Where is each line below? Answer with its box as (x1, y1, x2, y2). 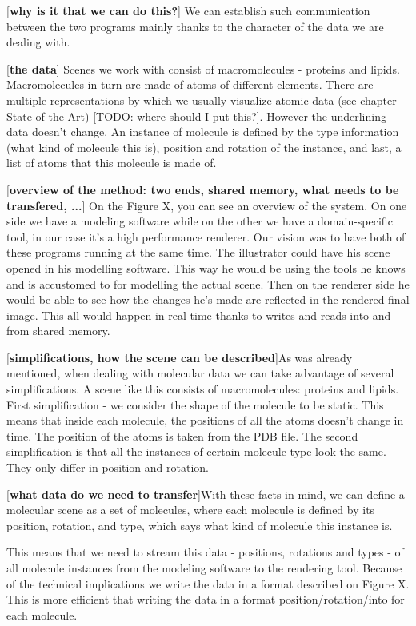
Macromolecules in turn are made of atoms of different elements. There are (6, 76, 374, 93)
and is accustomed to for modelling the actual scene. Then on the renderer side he (6, 275, 410, 292)
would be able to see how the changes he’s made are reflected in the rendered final (6, 291, 410, 308)
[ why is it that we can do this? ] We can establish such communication (6, 2, 370, 18)
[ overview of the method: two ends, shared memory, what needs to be (6, 181, 399, 197)
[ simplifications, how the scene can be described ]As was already (6, 349, 353, 365)
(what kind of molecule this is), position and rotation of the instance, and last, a (6, 138, 402, 155)
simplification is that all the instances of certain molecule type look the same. (6, 443, 386, 460)
